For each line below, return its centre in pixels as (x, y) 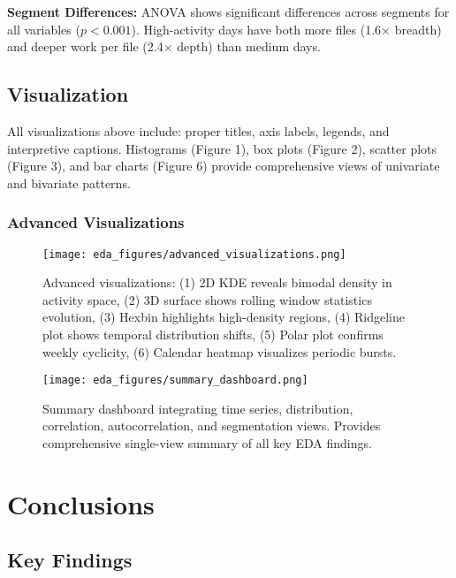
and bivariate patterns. (69, 183)
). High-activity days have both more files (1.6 (256, 29)
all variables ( (44, 29)
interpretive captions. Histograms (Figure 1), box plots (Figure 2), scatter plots (222, 148)
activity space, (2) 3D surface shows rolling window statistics (207, 299)
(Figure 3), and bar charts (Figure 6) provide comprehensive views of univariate (224, 166)
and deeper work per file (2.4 (85, 46)
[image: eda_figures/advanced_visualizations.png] (194, 254)
